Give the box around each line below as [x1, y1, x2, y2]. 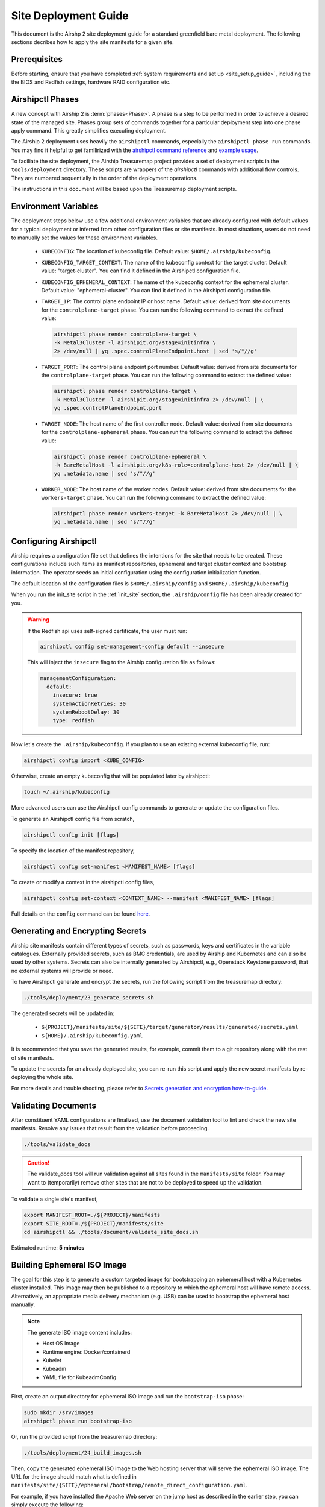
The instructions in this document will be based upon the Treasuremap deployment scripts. [11, 186, 237, 193]
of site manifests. [11, 1054, 54, 1061]
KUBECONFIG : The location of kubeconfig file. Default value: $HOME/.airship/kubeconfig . [41, 248, 272, 255]
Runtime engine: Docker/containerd [42, 1348, 131, 1356]
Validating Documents [11, 1100, 96, 1110]
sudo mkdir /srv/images [23, 1409, 94, 1416]
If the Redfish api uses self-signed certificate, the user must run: [27, 627, 188, 634]
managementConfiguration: [40, 675, 117, 682]
